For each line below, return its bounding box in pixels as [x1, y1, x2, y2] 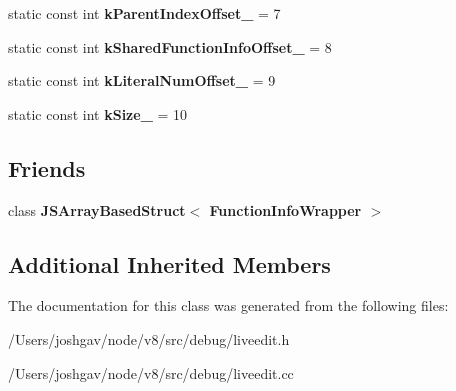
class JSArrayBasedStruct [8, 199, 186, 220]
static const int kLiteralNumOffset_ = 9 [8, 70, 276, 91]
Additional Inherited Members [8, 248, 331, 279]
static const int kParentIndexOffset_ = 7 [8, 3, 281, 23]
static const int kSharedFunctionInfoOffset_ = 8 [8, 36, 332, 57]
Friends [8, 152, 86, 183]
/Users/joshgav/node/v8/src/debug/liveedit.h [8, 328, 290, 349]
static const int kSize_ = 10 [8, 103, 188, 124]
